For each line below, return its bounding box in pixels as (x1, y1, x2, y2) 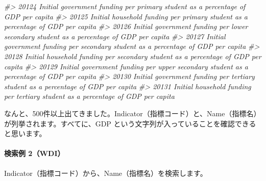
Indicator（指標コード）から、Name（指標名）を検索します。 (4, 167, 207, 178)
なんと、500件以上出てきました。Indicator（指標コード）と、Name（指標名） (4, 108, 261, 118)
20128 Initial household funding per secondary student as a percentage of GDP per (4, 50, 261, 61)
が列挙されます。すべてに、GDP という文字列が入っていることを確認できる (4, 118, 256, 128)
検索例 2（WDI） (4, 148, 65, 159)
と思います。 (4, 128, 46, 139)
